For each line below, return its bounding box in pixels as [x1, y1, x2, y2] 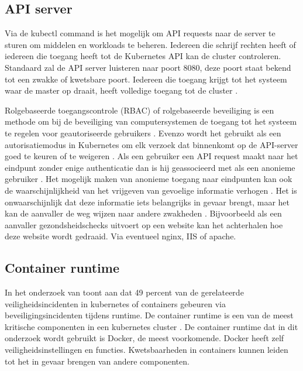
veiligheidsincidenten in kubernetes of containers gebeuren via [5, 297, 226, 310]
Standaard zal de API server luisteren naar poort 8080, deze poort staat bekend [5, 61, 291, 73]
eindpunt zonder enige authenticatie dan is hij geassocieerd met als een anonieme [5, 161, 295, 173]
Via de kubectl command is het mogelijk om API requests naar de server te [5, 27, 276, 39]
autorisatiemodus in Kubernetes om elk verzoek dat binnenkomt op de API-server [5, 138, 298, 150]
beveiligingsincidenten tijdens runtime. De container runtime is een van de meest [5, 309, 294, 321]
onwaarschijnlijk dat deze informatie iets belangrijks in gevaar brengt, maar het [5, 195, 290, 208]
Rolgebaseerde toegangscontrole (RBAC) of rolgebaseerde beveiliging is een [5, 104, 274, 116]
